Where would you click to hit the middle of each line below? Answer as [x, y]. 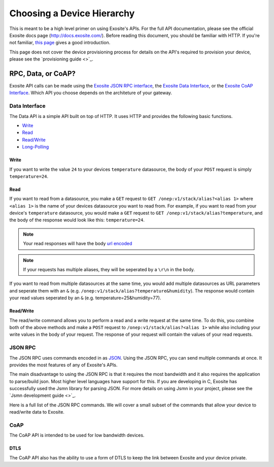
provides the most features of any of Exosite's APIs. [63, 365]
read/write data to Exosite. [37, 412]
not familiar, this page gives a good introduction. [60, 43]
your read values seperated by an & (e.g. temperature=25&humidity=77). [85, 298]
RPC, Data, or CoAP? [43, 74]
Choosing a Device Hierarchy [72, 13]
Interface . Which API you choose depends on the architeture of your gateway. [91, 93]
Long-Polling [36, 147]
